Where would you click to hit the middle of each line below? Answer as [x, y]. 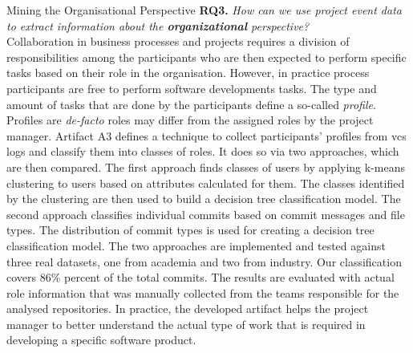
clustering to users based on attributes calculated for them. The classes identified [206, 183]
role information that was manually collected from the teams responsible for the [203, 292]
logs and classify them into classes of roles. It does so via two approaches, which [203, 151]
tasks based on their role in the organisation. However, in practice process [188, 73]
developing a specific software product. [101, 340]
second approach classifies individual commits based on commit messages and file [206, 214]
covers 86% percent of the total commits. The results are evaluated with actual [200, 277]
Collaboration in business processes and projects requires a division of [178, 41]
